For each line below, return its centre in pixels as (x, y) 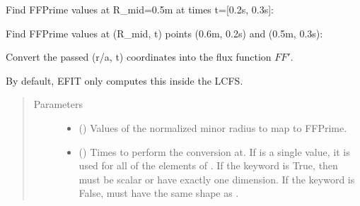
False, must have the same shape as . (159, 193)
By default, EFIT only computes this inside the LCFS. (124, 80)
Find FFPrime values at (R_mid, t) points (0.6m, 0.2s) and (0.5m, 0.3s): (164, 33)
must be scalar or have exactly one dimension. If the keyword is (217, 179)
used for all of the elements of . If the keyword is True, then (208, 165)
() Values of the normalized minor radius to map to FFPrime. (213, 127)
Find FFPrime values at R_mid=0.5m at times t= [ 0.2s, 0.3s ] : (140, 9)
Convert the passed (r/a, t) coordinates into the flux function (139, 57)
